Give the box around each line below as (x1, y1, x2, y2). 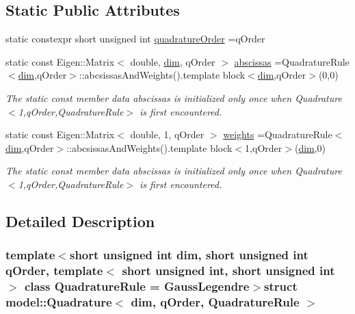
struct (264, 278, 298, 295)
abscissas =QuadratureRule (234, 54, 350, 68)
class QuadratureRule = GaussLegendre (24, 278, 250, 295)
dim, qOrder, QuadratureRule (131, 293, 300, 311)
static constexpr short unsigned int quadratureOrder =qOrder (5, 31, 265, 46)
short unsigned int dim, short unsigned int (69, 246, 308, 263)
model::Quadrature (5, 293, 112, 311)
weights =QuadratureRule (223, 127, 332, 142)
